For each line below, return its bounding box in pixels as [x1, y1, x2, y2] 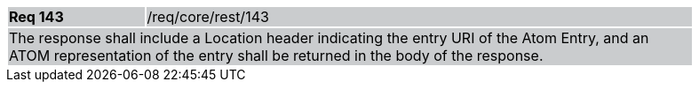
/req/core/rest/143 [147, 8, 269, 26]
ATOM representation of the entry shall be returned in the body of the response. [9, 47, 544, 64]
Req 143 [9, 8, 64, 26]
